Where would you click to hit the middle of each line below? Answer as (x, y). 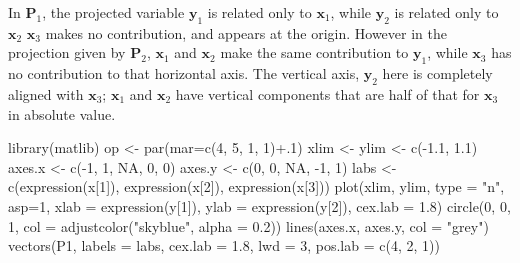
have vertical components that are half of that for (327, 93)
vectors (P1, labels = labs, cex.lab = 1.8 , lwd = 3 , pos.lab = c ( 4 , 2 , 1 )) (224, 245)
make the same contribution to (314, 52)
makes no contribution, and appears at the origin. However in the (246, 32)
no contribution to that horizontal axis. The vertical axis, (184, 73)
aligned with (46, 93)
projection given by (67, 52)
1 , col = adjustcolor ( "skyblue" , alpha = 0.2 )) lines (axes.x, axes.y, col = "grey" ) (248, 225)
